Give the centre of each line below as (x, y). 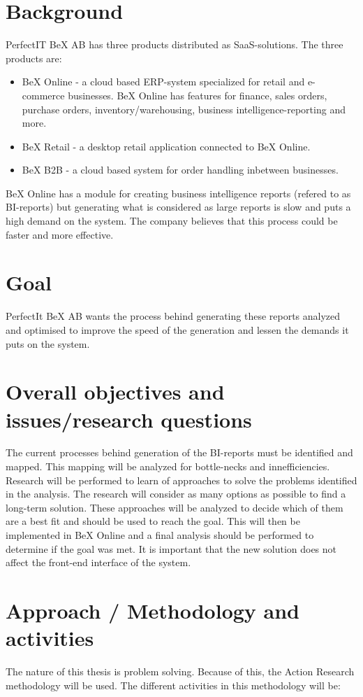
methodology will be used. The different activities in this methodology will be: (173, 685)
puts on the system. (48, 343)
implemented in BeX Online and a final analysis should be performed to (160, 535)
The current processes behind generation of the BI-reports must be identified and (179, 452)
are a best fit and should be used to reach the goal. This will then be (153, 521)
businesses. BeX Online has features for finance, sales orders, (198, 95)
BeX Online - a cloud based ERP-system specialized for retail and (163, 82)
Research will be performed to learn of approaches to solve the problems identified (181, 480)
